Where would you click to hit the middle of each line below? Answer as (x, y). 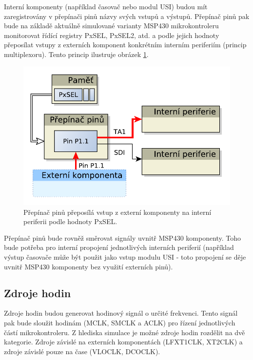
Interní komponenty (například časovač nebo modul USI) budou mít (106, 6)
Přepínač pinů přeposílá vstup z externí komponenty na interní (117, 212)
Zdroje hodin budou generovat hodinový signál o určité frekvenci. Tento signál (121, 313)
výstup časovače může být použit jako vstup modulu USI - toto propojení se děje (125, 256)
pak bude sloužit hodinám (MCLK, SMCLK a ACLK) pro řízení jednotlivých (120, 322)
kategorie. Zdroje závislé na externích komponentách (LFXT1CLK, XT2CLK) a (123, 342)
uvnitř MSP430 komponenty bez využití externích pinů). (88, 266)
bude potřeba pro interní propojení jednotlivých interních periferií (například (119, 247)
